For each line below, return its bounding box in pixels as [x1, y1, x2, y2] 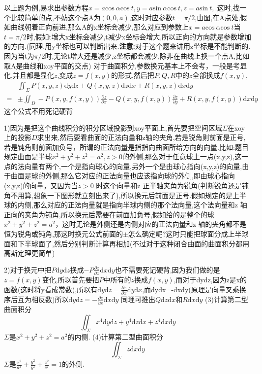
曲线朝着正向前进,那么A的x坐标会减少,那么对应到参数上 [10, 22, 189, 32]
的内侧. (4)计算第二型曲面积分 [67, 331, 163, 341]
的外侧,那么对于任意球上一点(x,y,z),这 [122, 151, 242, 162]
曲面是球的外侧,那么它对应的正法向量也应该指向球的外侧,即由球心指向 [10, 170, 235, 181]
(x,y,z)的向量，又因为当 [4, 180, 78, 191]
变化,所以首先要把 [42, 274, 99, 285]
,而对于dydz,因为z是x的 [174, 274, 247, 285]
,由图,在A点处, [195, 12, 240, 22]
